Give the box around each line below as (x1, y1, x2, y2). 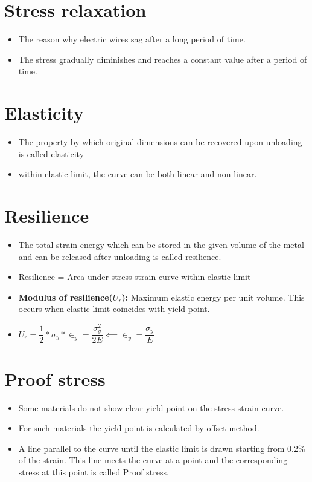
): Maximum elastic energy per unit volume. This (121, 290, 305, 303)
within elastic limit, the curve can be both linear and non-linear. (18, 168, 257, 180)
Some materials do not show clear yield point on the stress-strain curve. (18, 401, 284, 414)
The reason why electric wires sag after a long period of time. (18, 33, 246, 45)
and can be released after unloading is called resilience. (18, 250, 221, 262)
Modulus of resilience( (18, 290, 113, 303)
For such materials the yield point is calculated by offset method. (18, 422, 259, 434)
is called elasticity (18, 147, 84, 160)
